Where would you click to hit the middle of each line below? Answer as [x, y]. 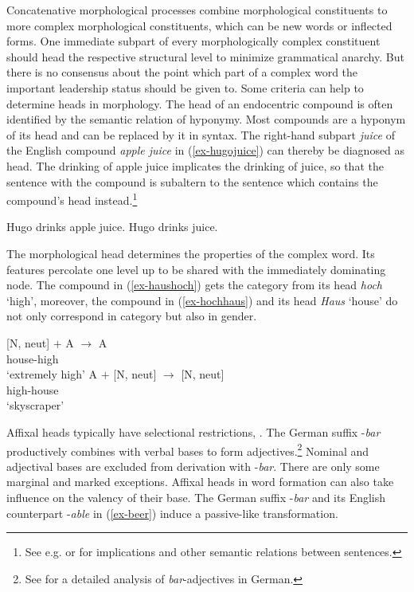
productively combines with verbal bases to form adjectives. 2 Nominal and [188, 449]
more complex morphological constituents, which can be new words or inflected [199, 25]
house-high [33, 358]
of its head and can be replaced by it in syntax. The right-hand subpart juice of [201, 134]
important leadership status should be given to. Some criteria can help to [185, 87]
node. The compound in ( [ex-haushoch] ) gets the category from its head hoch [195, 285]
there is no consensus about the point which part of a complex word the [182, 72]
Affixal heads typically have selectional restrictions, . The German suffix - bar [193, 431]
